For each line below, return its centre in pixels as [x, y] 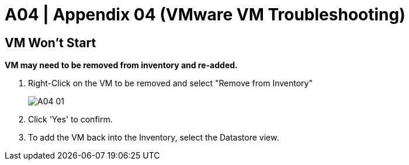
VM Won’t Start [51, 43]
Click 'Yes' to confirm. [70, 120]
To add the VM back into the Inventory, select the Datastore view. [154, 138]
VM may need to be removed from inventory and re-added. [121, 65]
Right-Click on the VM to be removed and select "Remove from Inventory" [170, 83]
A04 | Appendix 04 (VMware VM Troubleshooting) [205, 15]
